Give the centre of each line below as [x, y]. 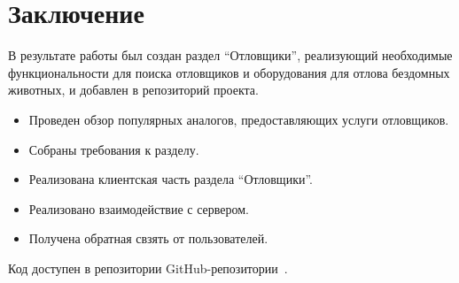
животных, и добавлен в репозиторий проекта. [133, 90]
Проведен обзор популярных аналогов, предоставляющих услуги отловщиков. [239, 119]
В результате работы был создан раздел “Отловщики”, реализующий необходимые [230, 55]
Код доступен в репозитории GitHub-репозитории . [148, 268]
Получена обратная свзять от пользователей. [148, 238]
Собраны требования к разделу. [114, 149]
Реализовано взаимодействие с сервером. [139, 208]
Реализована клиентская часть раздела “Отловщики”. [171, 179]
